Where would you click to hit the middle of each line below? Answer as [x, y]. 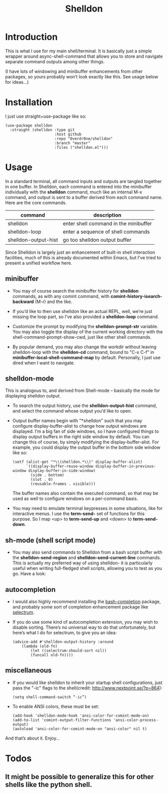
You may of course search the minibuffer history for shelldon [75, 291]
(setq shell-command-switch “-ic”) [49, 697]
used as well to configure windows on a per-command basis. [75, 499]
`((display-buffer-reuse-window [59, 466]
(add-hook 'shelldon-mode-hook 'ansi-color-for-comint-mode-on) [81, 716]
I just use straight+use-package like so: [46, 116]
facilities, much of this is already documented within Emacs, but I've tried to [83, 257]
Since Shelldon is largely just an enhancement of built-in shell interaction [80, 252]
